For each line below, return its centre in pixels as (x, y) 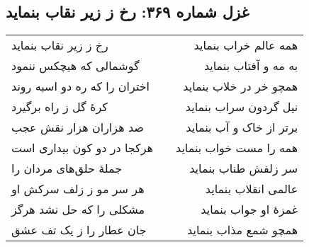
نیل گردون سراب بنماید (242, 107)
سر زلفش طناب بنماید (244, 168)
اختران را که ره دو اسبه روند (81, 86)
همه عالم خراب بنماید (246, 45)
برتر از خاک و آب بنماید (242, 127)
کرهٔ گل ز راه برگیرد (60, 107)
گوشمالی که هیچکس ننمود (75, 66)
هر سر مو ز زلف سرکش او (78, 189)
